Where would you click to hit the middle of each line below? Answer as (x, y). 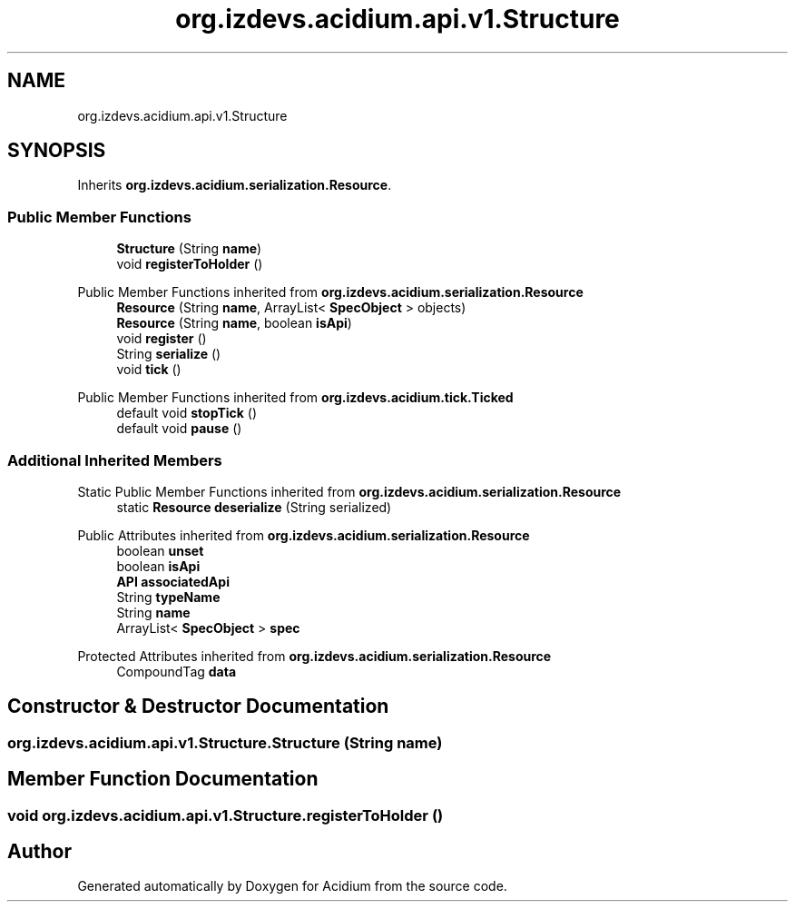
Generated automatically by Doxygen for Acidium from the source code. (292, 886)
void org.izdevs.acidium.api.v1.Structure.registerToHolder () (226, 815)
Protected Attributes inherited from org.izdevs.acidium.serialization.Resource (314, 656)
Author (39, 852)
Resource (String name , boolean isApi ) (234, 323)
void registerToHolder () (190, 264)
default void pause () (179, 429)
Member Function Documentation (163, 779)
